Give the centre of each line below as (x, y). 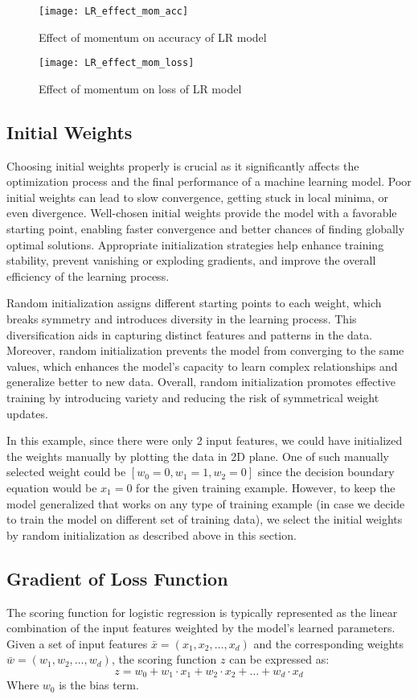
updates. (27, 413)
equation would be (52, 487)
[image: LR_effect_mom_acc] (114, 11)
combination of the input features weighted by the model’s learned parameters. (201, 628)
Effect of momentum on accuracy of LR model (153, 37)
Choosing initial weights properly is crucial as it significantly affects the (183, 165)
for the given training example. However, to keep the (266, 487)
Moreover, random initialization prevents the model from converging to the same (205, 350)
